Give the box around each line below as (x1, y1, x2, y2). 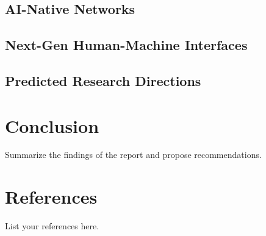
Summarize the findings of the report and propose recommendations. (5, 148, 262, 161)
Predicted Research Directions (5, 71, 201, 90)
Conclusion (5, 113, 99, 138)
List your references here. (5, 220, 99, 232)
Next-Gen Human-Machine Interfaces (5, 35, 248, 54)
